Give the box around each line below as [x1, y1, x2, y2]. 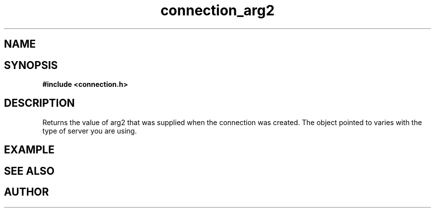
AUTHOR [4, 186, 49, 199]
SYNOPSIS [4, 59, 58, 71]
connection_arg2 [160, 2, 275, 19]
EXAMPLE [4, 143, 55, 156]
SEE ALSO [4, 164, 55, 177]
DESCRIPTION [4, 97, 75, 110]
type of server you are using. [42, 126, 137, 135]
